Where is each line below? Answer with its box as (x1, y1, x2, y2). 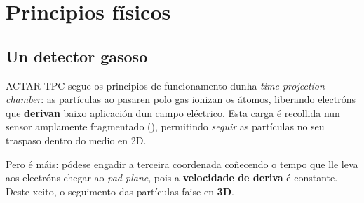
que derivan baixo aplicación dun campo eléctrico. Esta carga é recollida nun (6, 105, 340, 120)
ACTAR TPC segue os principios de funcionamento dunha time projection (6, 78, 325, 92)
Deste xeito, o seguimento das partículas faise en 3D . (6, 183, 234, 198)
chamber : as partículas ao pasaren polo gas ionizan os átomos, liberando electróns (6, 92, 356, 106)
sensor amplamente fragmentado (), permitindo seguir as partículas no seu (6, 119, 325, 134)
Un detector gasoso (6, 45, 148, 66)
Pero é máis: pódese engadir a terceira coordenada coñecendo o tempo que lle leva (6, 156, 358, 171)
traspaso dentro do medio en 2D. (6, 132, 147, 147)
